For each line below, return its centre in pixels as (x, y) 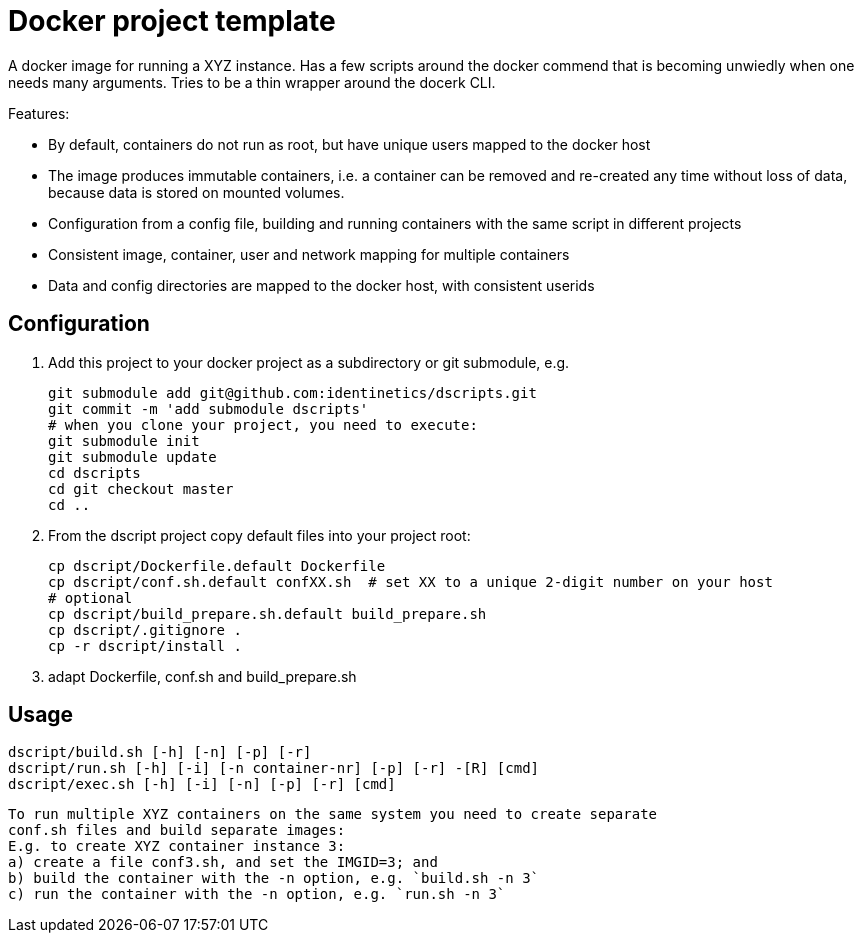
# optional (90, 597)
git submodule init (124, 440)
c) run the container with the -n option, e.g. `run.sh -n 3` (257, 894)
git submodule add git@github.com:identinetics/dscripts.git (292, 392)
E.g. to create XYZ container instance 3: (177, 846)
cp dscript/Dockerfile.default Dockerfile (217, 565)
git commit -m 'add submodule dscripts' (208, 408)
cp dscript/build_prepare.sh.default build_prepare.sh (267, 613)
